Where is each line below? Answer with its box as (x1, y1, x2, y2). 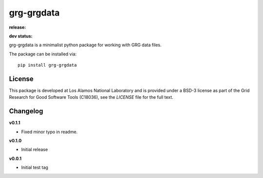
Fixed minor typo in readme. (21, 129, 78, 135)
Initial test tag (21, 164, 49, 170)
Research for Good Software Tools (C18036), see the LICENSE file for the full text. (9, 94, 173, 100)
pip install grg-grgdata (18, 62, 77, 68)
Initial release (21, 146, 48, 153)
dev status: (9, 33, 33, 39)
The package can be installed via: (9, 51, 77, 57)
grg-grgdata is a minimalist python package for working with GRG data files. (9, 42, 162, 48)
